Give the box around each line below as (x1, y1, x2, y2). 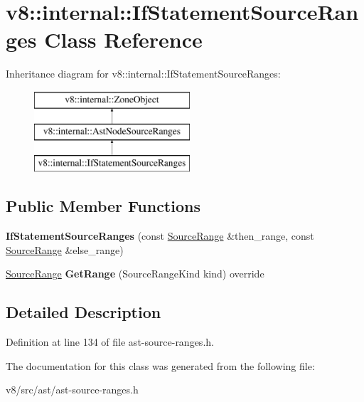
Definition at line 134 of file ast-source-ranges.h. (6, 334, 214, 349)
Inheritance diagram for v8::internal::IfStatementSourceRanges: (6, 66, 281, 81)
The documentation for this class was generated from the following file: (6, 358, 315, 373)
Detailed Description (6, 301, 161, 323)
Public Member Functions (6, 195, 200, 217)
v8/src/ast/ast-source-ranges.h (6, 382, 139, 397)
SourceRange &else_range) (6, 242, 124, 257)
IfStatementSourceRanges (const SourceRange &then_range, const (6, 228, 314, 243)
